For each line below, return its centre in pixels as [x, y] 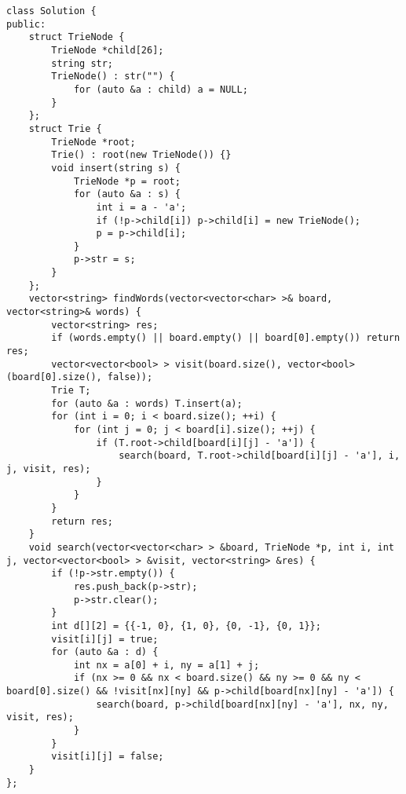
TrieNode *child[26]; [108, 50]
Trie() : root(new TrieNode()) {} [141, 155]
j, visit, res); [49, 468]
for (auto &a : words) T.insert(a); [147, 403]
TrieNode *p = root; [127, 181]
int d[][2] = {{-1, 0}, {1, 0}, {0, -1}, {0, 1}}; [186, 626]
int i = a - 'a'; [141, 207]
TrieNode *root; [93, 142]
